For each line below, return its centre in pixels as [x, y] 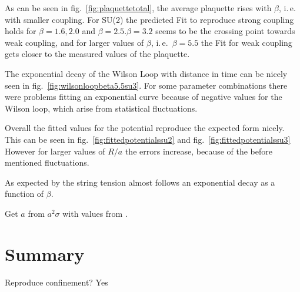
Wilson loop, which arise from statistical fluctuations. [101, 108]
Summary [45, 254]
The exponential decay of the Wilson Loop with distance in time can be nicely [146, 73]
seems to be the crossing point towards [225, 31]
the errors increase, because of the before [199, 151]
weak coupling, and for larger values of [74, 42]
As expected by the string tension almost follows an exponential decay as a [140, 182]
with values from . [95, 213]
